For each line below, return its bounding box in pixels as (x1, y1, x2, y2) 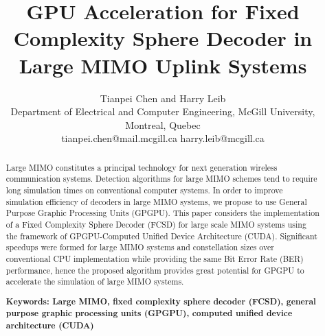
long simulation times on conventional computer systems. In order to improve (5, 184, 283, 195)
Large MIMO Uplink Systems (19, 51, 307, 79)
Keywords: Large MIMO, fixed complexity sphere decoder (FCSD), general (5, 295, 316, 307)
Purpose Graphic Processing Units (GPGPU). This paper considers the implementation (5, 207, 320, 219)
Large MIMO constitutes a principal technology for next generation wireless (5, 161, 278, 173)
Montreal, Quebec (125, 117, 201, 132)
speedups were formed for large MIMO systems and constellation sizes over (5, 241, 274, 253)
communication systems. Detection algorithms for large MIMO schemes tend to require (5, 173, 317, 184)
